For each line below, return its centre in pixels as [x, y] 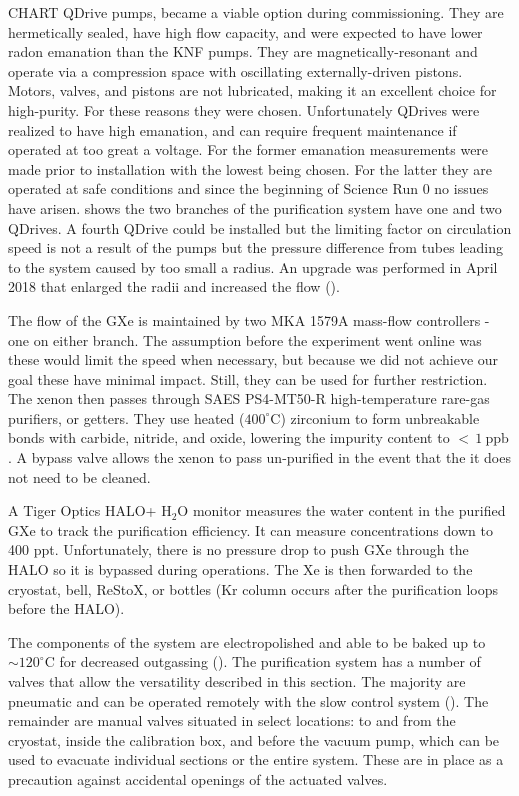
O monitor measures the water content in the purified [341, 510]
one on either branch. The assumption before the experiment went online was [245, 339]
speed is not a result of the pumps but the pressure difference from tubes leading [255, 247]
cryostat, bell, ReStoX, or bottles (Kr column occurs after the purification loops [253, 588]
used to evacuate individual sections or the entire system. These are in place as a [256, 759]
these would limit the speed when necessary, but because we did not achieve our [253, 359]
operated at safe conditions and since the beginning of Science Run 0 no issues [248, 188]
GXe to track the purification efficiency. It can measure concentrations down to [250, 529]
